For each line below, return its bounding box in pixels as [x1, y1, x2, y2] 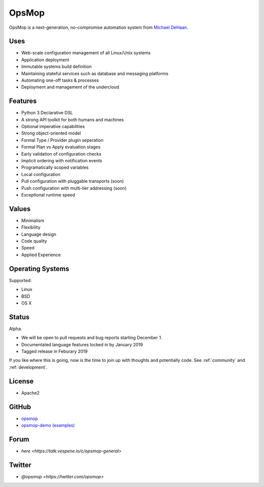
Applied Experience [21, 252, 61, 258]
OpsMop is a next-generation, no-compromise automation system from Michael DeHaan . [9, 24, 188, 30]
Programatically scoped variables [21, 164, 89, 171]
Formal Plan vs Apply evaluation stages [21, 144, 101, 150]
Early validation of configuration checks [21, 151, 102, 156]
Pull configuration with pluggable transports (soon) [21, 178, 124, 184]
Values [9, 204, 31, 213]
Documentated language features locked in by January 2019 [21, 341, 143, 347]
